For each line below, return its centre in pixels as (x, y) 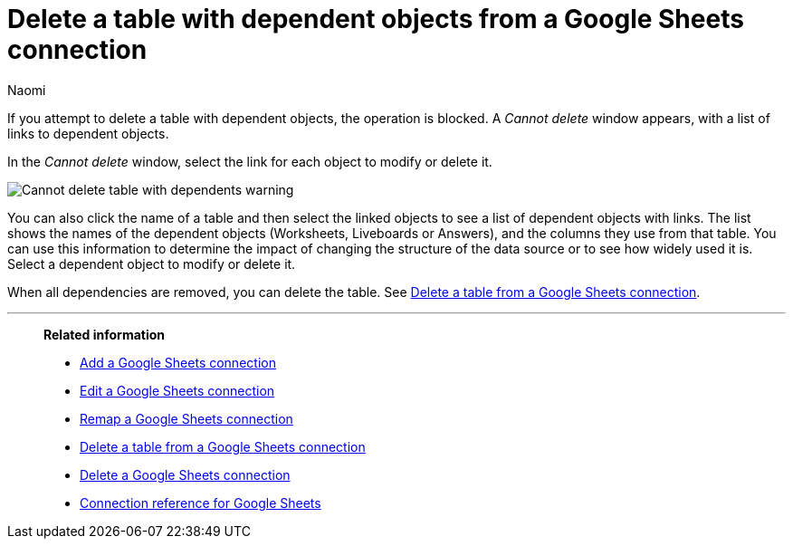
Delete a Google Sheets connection (185, 474)
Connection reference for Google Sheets (201, 503)
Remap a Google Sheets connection (186, 418)
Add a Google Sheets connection (178, 362)
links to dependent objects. (88, 133)
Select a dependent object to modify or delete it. (152, 263)
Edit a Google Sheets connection (177, 390)
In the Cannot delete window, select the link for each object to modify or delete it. (250, 161)
